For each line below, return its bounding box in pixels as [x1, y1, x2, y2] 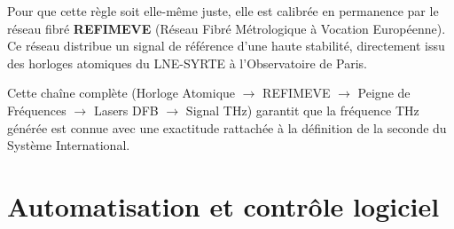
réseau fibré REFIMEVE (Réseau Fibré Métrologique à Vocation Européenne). [7, 19, 446, 37]
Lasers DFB [93, 100, 159, 119]
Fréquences [7, 100, 67, 119]
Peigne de [357, 83, 411, 102]
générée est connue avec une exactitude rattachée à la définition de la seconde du [7, 118, 447, 137]
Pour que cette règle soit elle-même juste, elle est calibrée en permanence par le [7, 2, 439, 20]
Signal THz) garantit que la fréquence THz [185, 100, 419, 119]
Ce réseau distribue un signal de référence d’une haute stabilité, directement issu [7, 36, 445, 55]
